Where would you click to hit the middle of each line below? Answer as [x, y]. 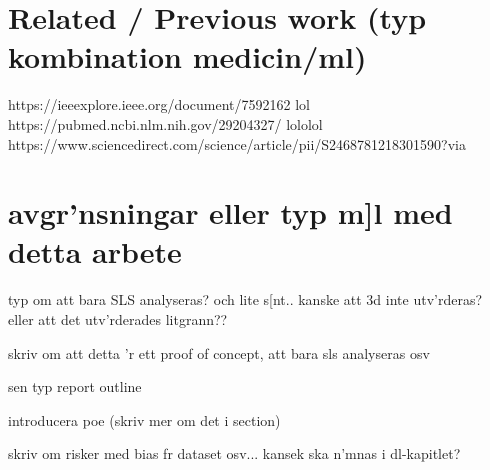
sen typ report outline [75, 386]
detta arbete [95, 251]
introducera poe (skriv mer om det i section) [144, 419]
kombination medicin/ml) [187, 56]
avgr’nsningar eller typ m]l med [230, 212]
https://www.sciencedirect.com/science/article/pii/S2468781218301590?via [237, 143]
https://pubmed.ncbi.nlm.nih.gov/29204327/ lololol [165, 123]
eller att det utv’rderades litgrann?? [118, 319]
